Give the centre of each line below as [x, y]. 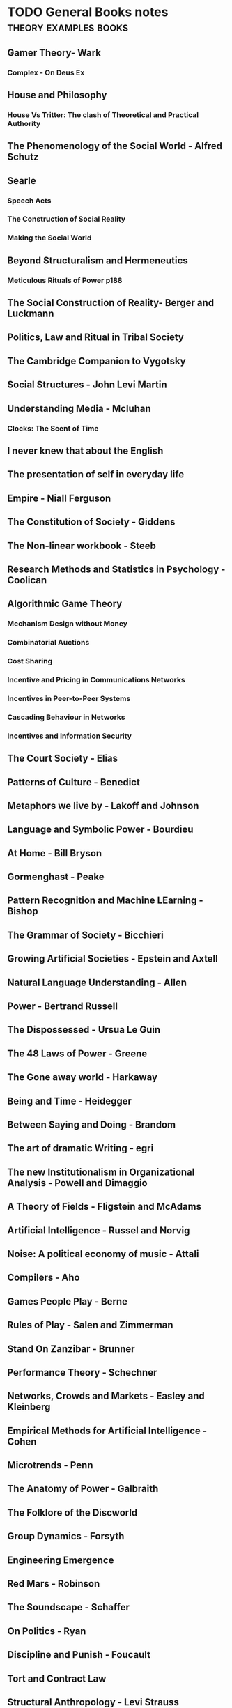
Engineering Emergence [61, 1560]
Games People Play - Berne [67, 1301]
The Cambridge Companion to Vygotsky [96, 361]
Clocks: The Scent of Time [53, 428]
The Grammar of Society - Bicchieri [85, 935]
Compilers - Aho [44, 1278]
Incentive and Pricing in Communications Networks [96, 679]
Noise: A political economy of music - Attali [103, 1254]
